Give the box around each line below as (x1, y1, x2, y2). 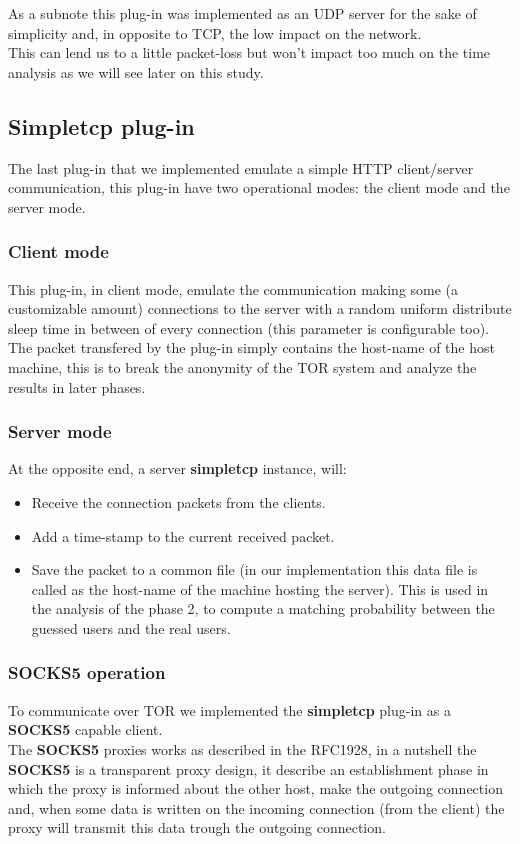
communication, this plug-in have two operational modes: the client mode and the (8, 177, 510, 198)
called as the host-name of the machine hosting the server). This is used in (31, 578, 489, 599)
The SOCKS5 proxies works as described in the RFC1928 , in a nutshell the (8, 738, 477, 759)
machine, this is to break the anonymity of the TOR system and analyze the (8, 356, 477, 377)
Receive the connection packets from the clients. (31, 491, 326, 512)
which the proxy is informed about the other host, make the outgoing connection (8, 778, 503, 799)
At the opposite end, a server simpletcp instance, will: (8, 458, 347, 479)
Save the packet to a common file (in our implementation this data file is (31, 559, 478, 580)
